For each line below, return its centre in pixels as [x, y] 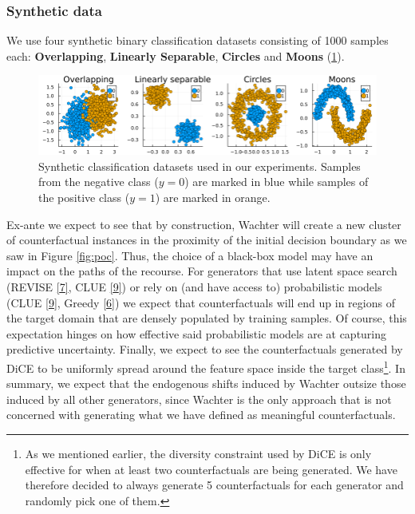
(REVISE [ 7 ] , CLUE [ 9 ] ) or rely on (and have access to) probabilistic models [194, 286]
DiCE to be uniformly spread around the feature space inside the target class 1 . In [206, 366]
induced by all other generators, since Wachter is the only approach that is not [199, 399]
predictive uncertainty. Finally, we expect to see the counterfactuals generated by [205, 349]
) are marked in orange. [213, 197]
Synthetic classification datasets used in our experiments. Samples [200, 166]
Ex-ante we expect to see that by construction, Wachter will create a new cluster [204, 224]
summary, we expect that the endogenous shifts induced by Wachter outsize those [206, 384]
